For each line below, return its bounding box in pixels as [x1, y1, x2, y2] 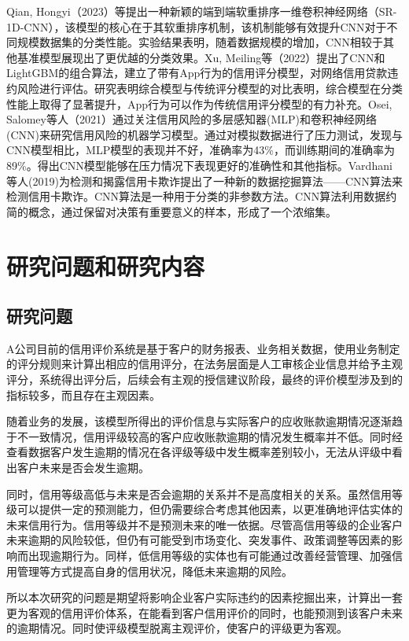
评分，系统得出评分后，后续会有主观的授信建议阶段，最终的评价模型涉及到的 [6, 371, 403, 388]
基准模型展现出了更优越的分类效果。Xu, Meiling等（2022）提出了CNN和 [17, 49, 385, 65]
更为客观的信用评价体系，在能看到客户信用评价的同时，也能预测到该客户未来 [6, 604, 403, 621]
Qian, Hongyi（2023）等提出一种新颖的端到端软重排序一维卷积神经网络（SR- [6, 3, 397, 19]
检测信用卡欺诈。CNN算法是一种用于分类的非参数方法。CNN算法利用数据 [6, 188, 386, 204]
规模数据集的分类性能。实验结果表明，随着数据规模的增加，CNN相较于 [17, 34, 384, 50]
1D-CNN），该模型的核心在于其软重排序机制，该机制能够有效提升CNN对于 [6, 18, 387, 35]
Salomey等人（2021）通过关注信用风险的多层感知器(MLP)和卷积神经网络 [6, 111, 377, 127]
